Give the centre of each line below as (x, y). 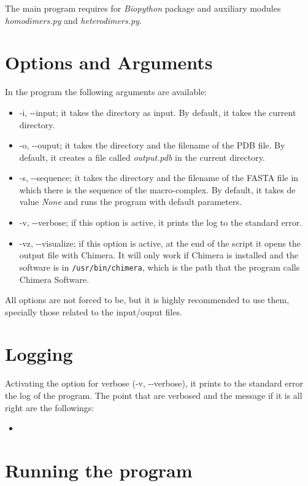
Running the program (99, 470)
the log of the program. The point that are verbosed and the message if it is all (154, 395)
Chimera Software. (54, 279)
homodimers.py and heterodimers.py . (73, 20)
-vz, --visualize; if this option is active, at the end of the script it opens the (160, 243)
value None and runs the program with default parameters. (130, 202)
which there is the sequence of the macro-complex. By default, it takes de (157, 189)
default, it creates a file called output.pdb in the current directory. (142, 157)
